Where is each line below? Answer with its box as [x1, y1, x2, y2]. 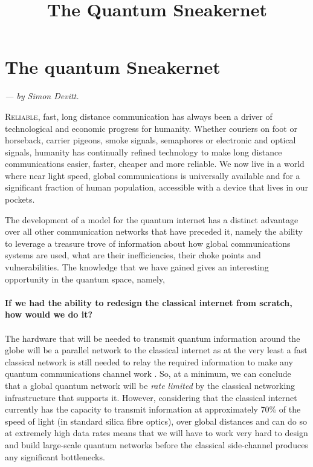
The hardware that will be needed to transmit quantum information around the [5, 331, 300, 344]
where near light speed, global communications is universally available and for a [5, 169, 300, 181]
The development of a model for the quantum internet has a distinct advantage [5, 213, 298, 226]
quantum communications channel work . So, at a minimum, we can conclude [5, 367, 291, 380]
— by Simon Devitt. [5, 90, 79, 102]
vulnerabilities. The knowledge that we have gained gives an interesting [5, 261, 269, 273]
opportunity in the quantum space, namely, [5, 272, 165, 285]
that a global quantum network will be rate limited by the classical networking [5, 379, 295, 391]
